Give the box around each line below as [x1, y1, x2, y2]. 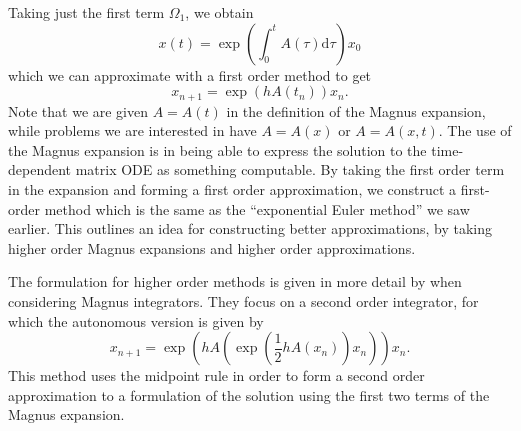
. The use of [438, 120, 512, 141]
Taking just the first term [8, 2, 165, 22]
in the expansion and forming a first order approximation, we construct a [8, 179, 457, 200]
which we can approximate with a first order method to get [8, 64, 372, 85]
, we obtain [185, 2, 254, 22]
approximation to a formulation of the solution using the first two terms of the [8, 384, 490, 405]
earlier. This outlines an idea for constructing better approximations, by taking [8, 218, 492, 239]
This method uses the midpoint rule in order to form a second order [8, 365, 425, 386]
